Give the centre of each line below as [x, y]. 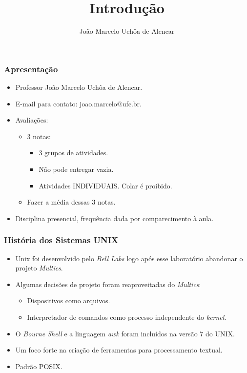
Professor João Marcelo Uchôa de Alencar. [79, 87]
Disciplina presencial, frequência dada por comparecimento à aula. [114, 218]
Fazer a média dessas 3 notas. [71, 202]
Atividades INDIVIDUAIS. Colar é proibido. [105, 185]
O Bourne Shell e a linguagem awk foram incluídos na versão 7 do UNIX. [125, 333]
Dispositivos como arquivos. [69, 300]
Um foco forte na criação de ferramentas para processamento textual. [119, 350]
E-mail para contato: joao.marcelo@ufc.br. [78, 103]
